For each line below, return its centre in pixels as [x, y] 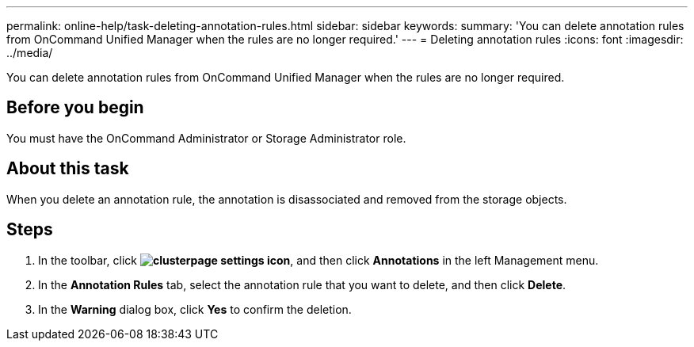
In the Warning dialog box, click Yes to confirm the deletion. [195, 309]
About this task [68, 169]
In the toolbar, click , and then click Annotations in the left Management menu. [318, 260]
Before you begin [75, 108]
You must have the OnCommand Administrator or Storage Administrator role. [206, 138]
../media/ [30, 53]
